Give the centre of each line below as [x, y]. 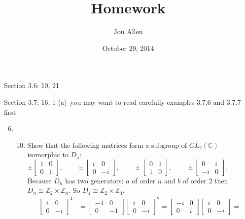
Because [39, 180]
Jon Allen [128, 31]
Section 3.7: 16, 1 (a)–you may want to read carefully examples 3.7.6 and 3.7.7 [122, 102]
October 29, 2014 [128, 48]
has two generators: [94, 180]
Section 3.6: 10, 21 [32, 85]
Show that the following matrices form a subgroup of [107, 145]
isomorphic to [48, 154]
